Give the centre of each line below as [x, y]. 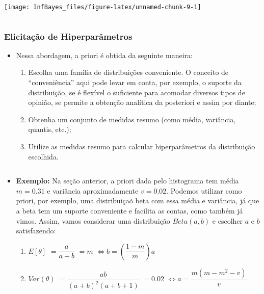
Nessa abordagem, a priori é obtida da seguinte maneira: [104, 55]
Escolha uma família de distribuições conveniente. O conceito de [128, 72]
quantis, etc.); [50, 129]
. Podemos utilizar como [204, 190]
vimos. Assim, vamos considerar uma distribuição [93, 220]
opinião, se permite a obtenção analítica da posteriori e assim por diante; [142, 102]
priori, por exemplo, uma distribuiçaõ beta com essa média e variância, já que [138, 201]
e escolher [228, 220]
